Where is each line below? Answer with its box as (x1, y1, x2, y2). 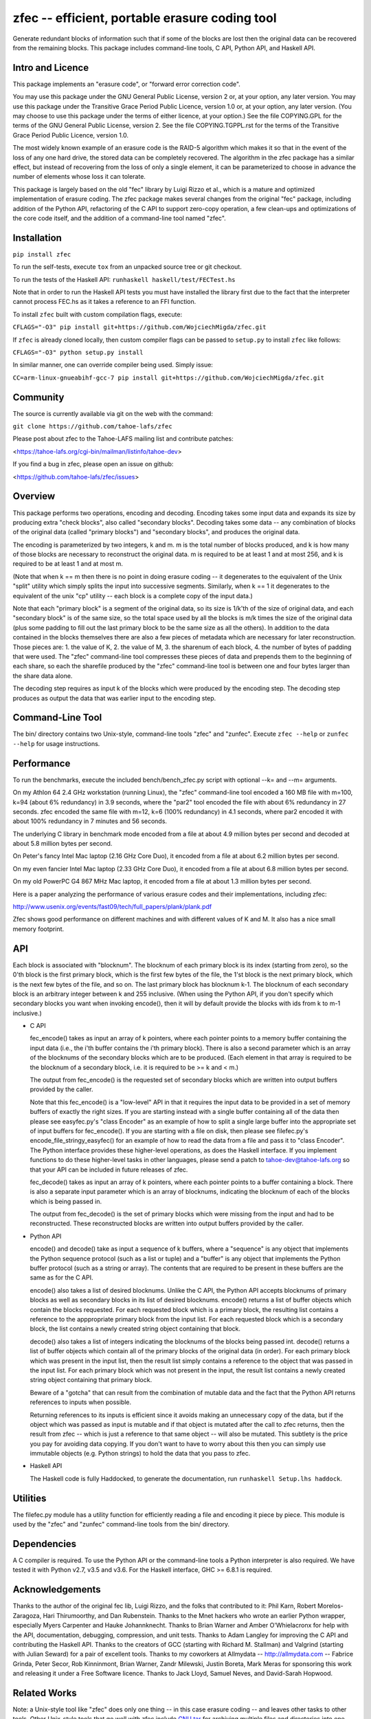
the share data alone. (12, 671, 73, 680)
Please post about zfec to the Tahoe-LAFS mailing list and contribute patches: (12, 435, 234, 443)
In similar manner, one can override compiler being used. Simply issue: (12, 361, 213, 369)
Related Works (12, 1687, 77, 1698)
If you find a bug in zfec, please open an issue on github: (12, 460, 174, 468)
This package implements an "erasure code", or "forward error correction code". (12, 80, 240, 88)
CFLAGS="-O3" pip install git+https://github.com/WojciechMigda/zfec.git (12, 323, 267, 331)
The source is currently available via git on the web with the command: (12, 409, 213, 417)
